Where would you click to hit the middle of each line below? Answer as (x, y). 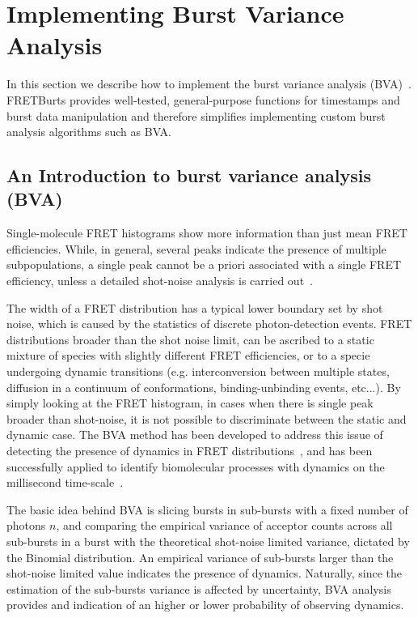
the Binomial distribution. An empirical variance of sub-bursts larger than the (200, 557)
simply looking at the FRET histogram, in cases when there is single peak (190, 403)
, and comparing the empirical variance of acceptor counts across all (224, 525)
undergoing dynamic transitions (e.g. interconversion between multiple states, (198, 371)
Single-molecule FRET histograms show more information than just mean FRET (207, 233)
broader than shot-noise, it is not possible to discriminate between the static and (207, 418)
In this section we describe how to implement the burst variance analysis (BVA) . (209, 84)
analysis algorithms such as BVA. (89, 132)
